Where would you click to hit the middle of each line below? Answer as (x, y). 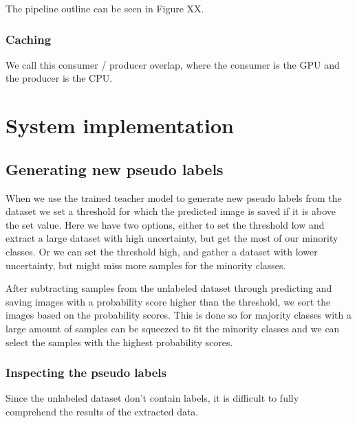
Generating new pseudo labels (115, 169)
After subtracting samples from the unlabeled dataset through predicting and (169, 288)
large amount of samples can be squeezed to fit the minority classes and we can (173, 328)
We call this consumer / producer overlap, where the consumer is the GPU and (173, 64)
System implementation (120, 125)
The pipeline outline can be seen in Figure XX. (105, 8)
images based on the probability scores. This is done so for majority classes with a (178, 315)
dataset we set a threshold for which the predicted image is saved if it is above (171, 211)
